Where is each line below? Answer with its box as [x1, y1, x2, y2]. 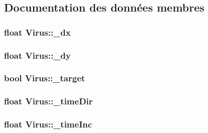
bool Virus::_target [4, 72, 85, 84]
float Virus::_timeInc [4, 118, 92, 130]
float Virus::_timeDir [4, 95, 93, 107]
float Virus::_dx [4, 26, 71, 38]
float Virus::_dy [4, 49, 71, 61]
